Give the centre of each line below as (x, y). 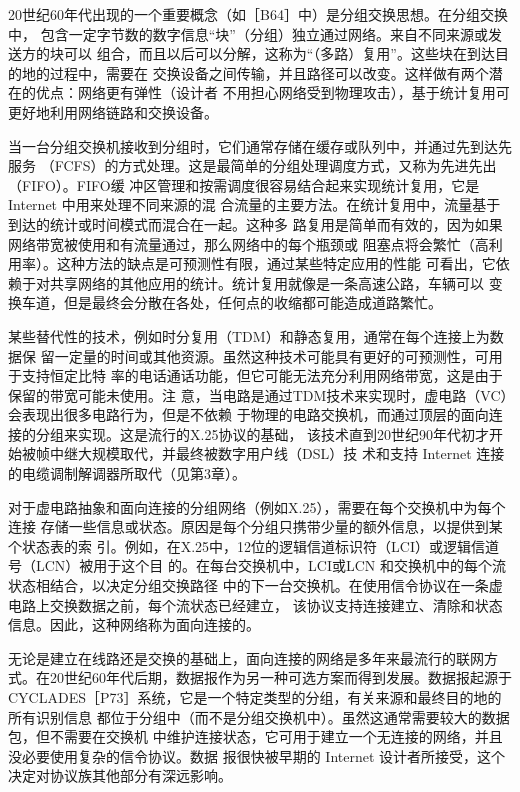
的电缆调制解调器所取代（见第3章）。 (127, 473)
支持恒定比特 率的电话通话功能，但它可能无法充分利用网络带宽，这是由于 (262, 375)
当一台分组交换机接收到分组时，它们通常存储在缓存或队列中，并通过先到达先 (260, 145)
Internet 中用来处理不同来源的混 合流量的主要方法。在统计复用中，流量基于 (254, 204)
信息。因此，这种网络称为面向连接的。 (134, 624)
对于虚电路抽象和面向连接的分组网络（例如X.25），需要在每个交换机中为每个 (257, 506)
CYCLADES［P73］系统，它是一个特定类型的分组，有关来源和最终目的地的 (255, 697)
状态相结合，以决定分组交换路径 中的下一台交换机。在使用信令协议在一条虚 (255, 585)
